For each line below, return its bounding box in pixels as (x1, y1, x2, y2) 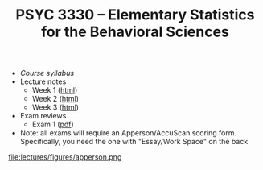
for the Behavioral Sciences (41, 23, 229, 41)
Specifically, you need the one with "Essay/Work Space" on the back (19, 137, 249, 147)
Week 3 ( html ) (31, 102, 79, 112)
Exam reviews (19, 111, 67, 121)
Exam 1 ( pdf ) (31, 119, 74, 130)
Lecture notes (19, 77, 67, 86)
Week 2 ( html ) (31, 94, 79, 104)
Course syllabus (19, 68, 75, 78)
